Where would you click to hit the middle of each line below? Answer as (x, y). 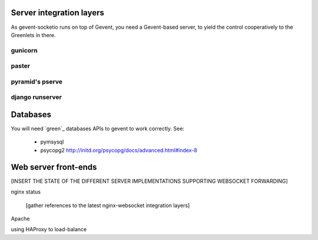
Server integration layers (57, 13)
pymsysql (52, 142)
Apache (20, 218)
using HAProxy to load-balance (49, 229)
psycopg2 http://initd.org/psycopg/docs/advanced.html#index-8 (119, 150)
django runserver (36, 97)
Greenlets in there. (33, 35)
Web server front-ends (54, 167)
